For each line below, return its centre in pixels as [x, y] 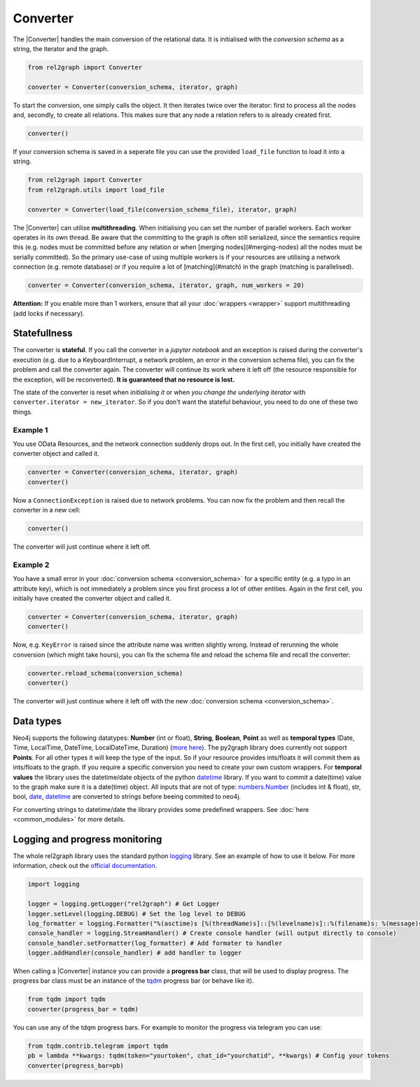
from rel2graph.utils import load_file [96, 190]
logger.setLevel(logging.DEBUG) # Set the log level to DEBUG [136, 914]
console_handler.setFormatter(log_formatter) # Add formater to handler [155, 943]
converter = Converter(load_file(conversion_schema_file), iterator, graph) [162, 209]
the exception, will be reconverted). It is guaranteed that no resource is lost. [124, 379]
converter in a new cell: [47, 510]
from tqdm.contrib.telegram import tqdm [98, 1046]
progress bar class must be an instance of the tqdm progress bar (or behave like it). [134, 981]
